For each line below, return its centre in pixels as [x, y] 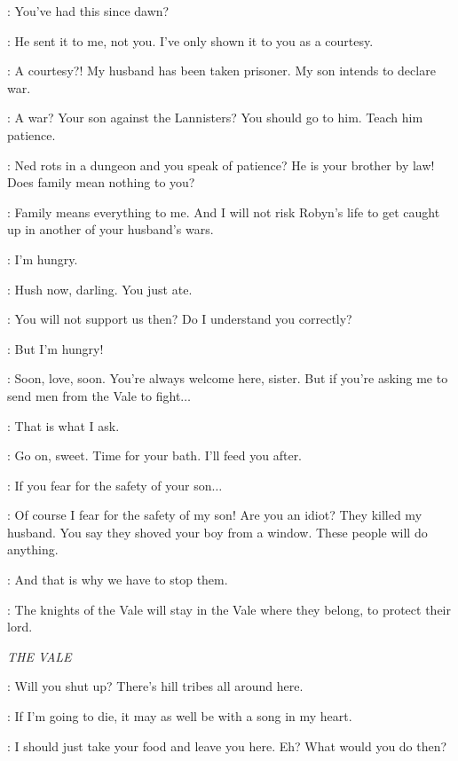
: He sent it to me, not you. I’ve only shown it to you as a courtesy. [190, 40]
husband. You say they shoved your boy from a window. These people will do [217, 532]
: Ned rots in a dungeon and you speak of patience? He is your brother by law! [221, 165]
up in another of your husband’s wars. [111, 229]
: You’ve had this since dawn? [88, 11]
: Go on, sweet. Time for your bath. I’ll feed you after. [155, 455]
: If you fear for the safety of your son [110, 485]
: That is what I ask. [63, 425]
